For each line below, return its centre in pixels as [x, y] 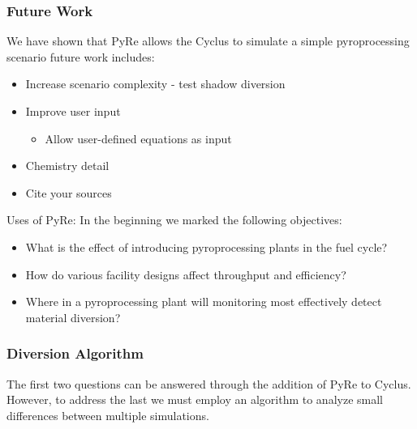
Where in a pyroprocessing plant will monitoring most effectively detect [204, 302]
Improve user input [73, 111]
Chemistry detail [67, 166]
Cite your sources [69, 192]
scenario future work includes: [81, 56]
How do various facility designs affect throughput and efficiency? [186, 274]
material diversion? [73, 317]
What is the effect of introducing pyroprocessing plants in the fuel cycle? [206, 246]
